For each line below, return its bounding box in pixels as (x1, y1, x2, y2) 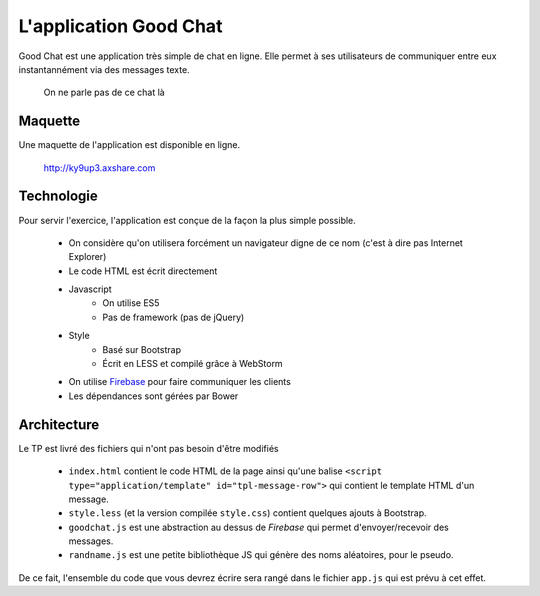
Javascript (68, 283, 112, 295)
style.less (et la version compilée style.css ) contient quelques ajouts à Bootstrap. (68, 507, 427, 519)
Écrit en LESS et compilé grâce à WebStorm (102, 358, 284, 370)
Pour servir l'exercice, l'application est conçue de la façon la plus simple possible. (18, 214, 357, 226)
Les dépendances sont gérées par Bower (68, 390, 239, 402)
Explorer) (68, 251, 107, 263)
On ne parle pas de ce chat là (43, 86, 165, 99)
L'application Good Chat (18, 15, 223, 37)
